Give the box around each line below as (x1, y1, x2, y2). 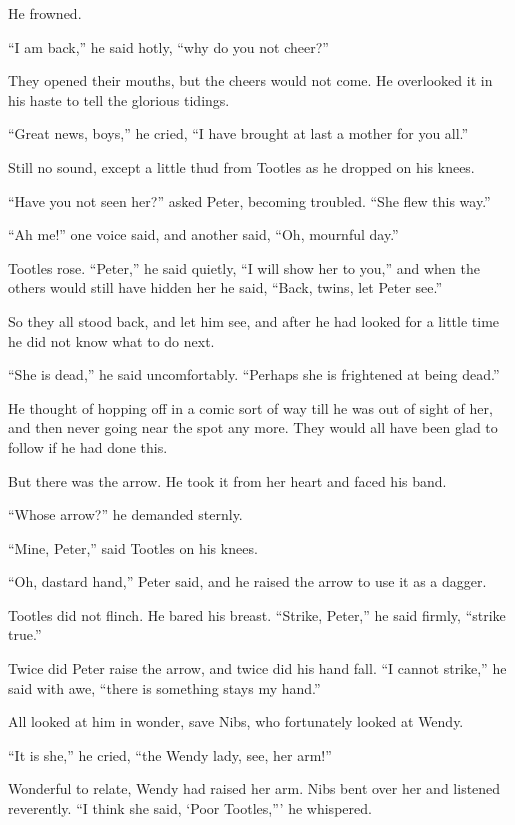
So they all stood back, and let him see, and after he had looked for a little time (8, 310, 500, 331)
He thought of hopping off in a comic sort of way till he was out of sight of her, (8, 397, 493, 418)
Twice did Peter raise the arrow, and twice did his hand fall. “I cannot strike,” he (8, 658, 507, 679)
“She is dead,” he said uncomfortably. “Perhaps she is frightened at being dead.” (8, 364, 500, 385)
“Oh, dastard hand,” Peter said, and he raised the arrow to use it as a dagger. (8, 571, 487, 592)
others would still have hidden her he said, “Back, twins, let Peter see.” (8, 277, 443, 298)
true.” (8, 624, 42, 645)
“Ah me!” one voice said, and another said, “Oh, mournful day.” (8, 224, 399, 245)
